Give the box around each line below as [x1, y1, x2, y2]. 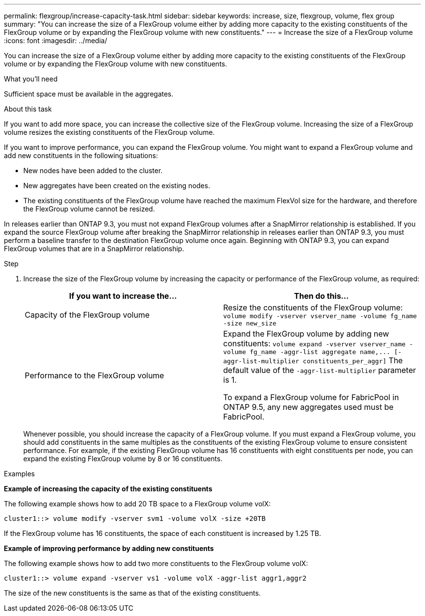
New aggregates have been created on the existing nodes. [23, 181, 210, 190]
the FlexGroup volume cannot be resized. [23, 205, 155, 213]
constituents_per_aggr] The [303, 356, 403, 365]
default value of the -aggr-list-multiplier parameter [223, 365, 416, 375]
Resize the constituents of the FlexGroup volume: [223, 303, 403, 312]
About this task [4, 105, 52, 113]
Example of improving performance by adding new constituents [4, 544, 214, 552]
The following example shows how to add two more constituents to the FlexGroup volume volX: [4, 559, 308, 567]
